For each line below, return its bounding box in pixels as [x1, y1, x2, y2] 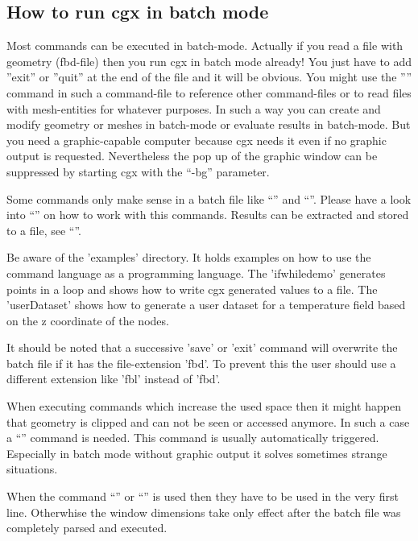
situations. [6, 460, 58, 477]
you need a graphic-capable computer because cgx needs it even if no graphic [6, 131, 387, 148]
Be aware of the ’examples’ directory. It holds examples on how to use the [6, 249, 371, 266]
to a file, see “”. [6, 221, 81, 238]
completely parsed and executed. [6, 519, 168, 536]
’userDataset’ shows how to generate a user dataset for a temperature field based [6, 296, 406, 313]
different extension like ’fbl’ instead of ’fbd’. [6, 370, 221, 387]
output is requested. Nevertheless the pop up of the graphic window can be [6, 147, 378, 164]
